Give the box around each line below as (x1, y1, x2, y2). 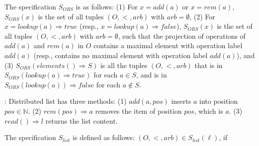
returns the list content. (45, 115, 118, 126)
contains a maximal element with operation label (93, 40, 243, 51)
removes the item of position (95, 105, 182, 116)
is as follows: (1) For (76, 1, 138, 11)
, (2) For (189, 11, 215, 21)
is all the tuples (100, 60, 148, 70)
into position (199, 96, 238, 106)
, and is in (136, 70, 167, 80)
